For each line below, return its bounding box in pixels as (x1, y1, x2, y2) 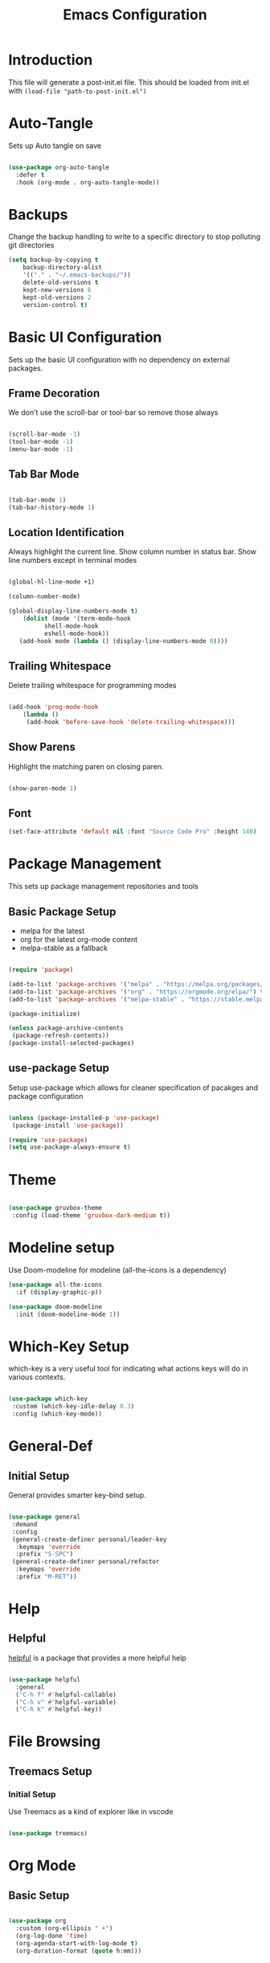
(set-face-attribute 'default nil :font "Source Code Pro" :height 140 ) (8, 828, 257, 836)
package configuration (8, 1091, 84, 1100)
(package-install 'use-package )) (11, 1121, 125, 1129)
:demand (11, 1520, 38, 1528)
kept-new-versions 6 (22, 285, 92, 294)
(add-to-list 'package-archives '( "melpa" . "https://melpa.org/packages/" (8, 980, 268, 988)
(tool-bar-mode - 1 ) (8, 438, 74, 446)
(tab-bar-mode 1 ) (8, 496, 67, 504)
